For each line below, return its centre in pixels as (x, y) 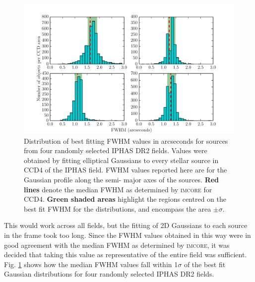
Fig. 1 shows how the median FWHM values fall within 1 (91, 264)
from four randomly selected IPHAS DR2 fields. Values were (116, 150)
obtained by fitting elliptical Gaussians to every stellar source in (121, 160)
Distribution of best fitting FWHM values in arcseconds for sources (126, 141)
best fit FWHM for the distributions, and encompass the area (118, 208)
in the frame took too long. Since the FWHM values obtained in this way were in (127, 235)
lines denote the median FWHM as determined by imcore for (118, 189)
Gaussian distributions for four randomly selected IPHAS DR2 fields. (109, 274)
